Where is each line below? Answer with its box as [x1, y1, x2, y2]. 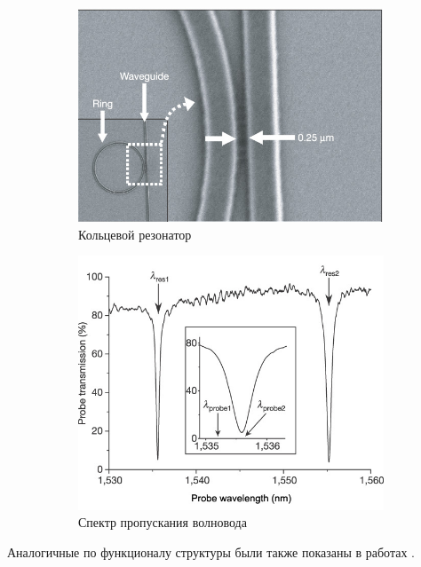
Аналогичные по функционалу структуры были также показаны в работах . [7, 542, 415, 561]
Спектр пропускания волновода [78, 513, 247, 532]
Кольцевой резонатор [78, 224, 192, 243]
